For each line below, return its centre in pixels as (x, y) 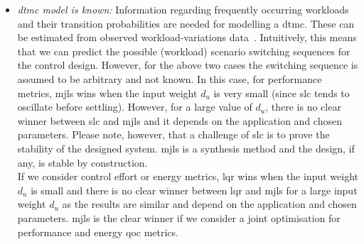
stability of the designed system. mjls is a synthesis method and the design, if (186, 148)
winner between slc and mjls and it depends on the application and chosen (180, 120)
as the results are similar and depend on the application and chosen (209, 204)
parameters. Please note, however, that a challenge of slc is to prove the (173, 134)
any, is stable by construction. (82, 162)
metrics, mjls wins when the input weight (107, 93)
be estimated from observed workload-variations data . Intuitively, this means (187, 37)
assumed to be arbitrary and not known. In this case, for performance (170, 78)
